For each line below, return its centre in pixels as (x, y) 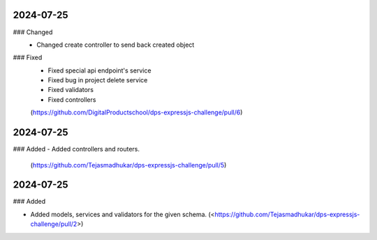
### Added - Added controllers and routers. (76, 149)
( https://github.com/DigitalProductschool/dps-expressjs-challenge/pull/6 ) (136, 112)
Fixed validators (71, 90)
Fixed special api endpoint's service (99, 70)
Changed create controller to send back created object (116, 45)
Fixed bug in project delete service (98, 80)
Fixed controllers (72, 99)
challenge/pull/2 (54, 224)
